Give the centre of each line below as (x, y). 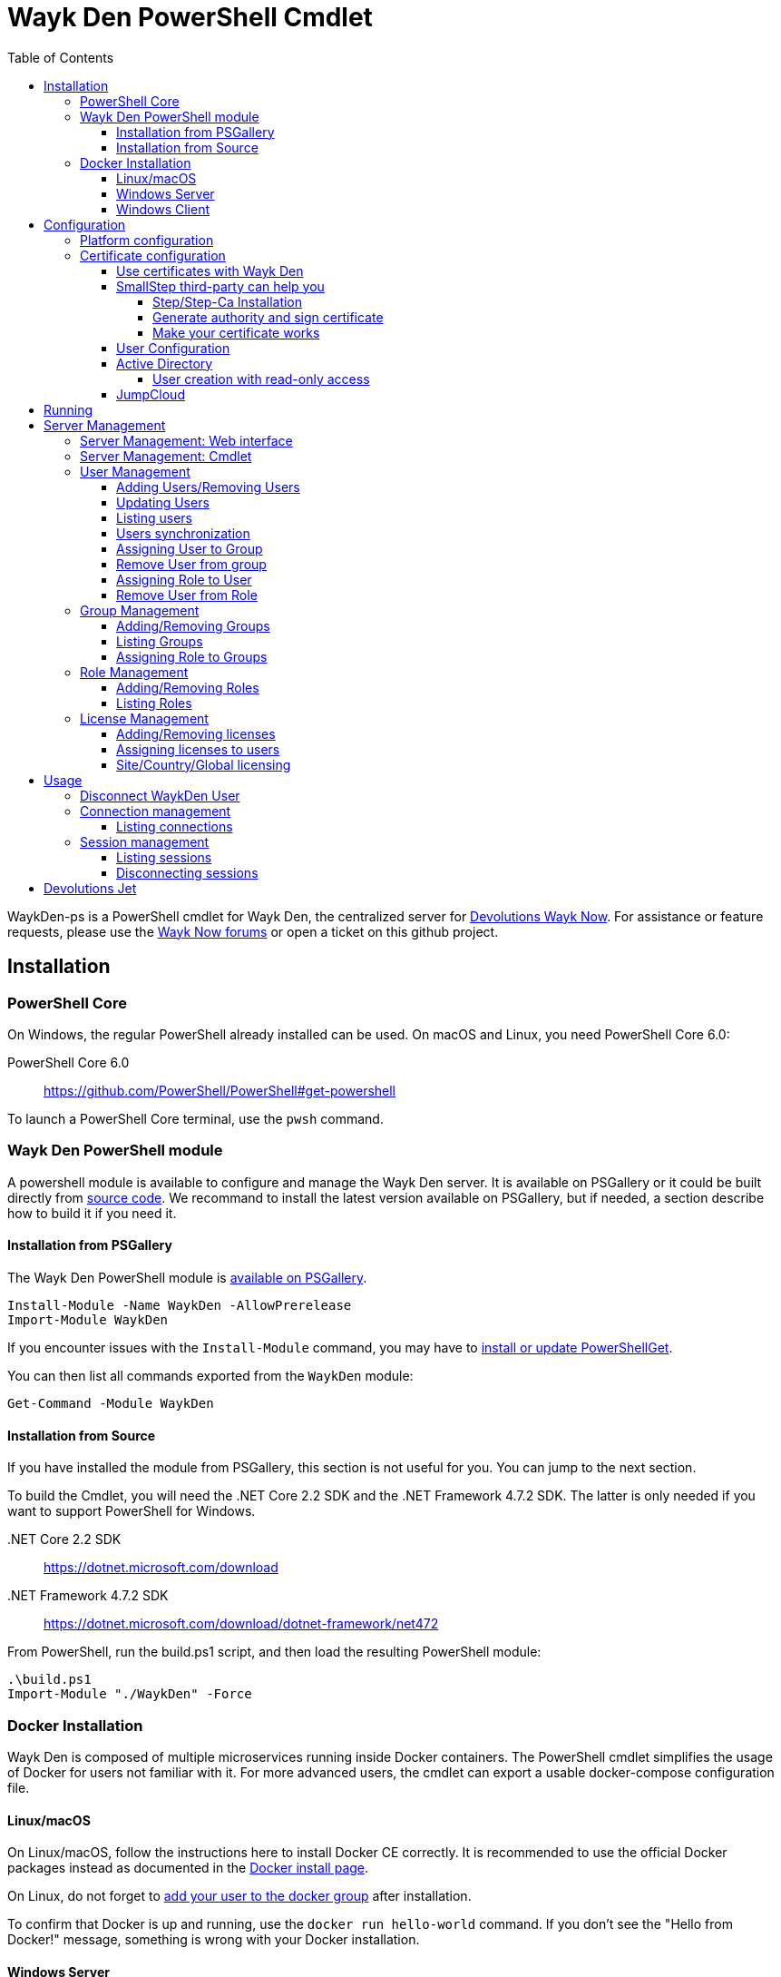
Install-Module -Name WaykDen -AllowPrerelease (180, 1305)
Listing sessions (164, 857)
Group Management (140, 610)
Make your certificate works (236, 332)
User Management (135, 471)
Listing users (154, 517)
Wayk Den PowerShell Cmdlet (190, 17)
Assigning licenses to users (198, 749)
